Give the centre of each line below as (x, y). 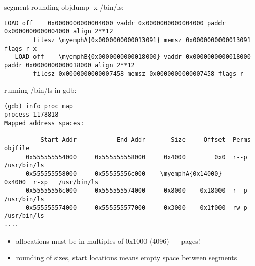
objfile (17, 149)
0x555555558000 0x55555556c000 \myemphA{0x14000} (124, 174)
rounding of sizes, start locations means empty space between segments (126, 258)
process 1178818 (31, 115)
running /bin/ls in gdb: (40, 90)
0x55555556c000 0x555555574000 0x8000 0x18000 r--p (136, 191)
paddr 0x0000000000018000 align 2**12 (69, 65)
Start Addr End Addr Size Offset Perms (145, 140)
